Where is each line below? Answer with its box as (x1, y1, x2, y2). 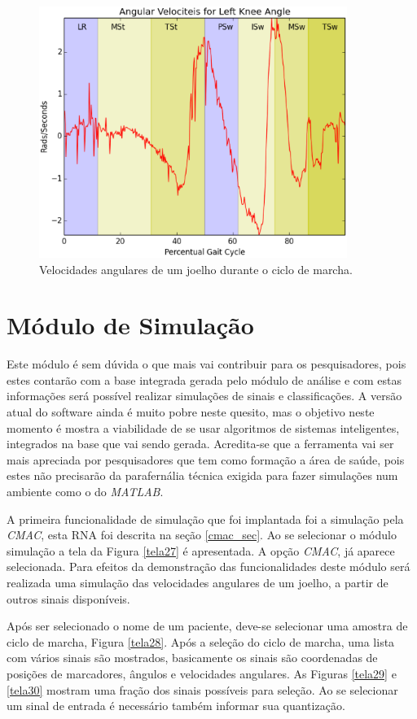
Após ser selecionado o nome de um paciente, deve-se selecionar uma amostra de (7, 617, 408, 634)
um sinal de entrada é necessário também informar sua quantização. (7, 697, 345, 714)
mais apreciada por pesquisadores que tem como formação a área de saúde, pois (7, 451, 405, 468)
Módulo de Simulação (7, 308, 254, 342)
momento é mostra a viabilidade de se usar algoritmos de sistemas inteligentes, (7, 419, 400, 436)
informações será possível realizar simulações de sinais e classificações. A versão (7, 387, 402, 404)
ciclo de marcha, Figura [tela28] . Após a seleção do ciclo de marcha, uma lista (7, 633, 395, 650)
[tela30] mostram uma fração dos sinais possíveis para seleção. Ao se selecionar (7, 681, 398, 698)
